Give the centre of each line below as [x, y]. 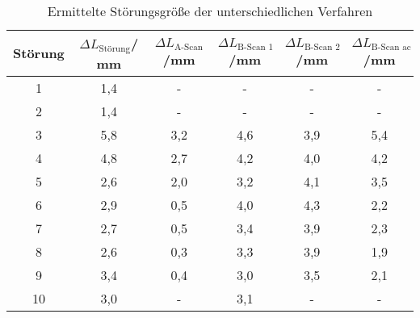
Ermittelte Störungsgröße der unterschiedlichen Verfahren [210, 11]
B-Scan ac [391, 47]
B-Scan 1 [256, 47]
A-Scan [188, 47]
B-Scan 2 [322, 47]
